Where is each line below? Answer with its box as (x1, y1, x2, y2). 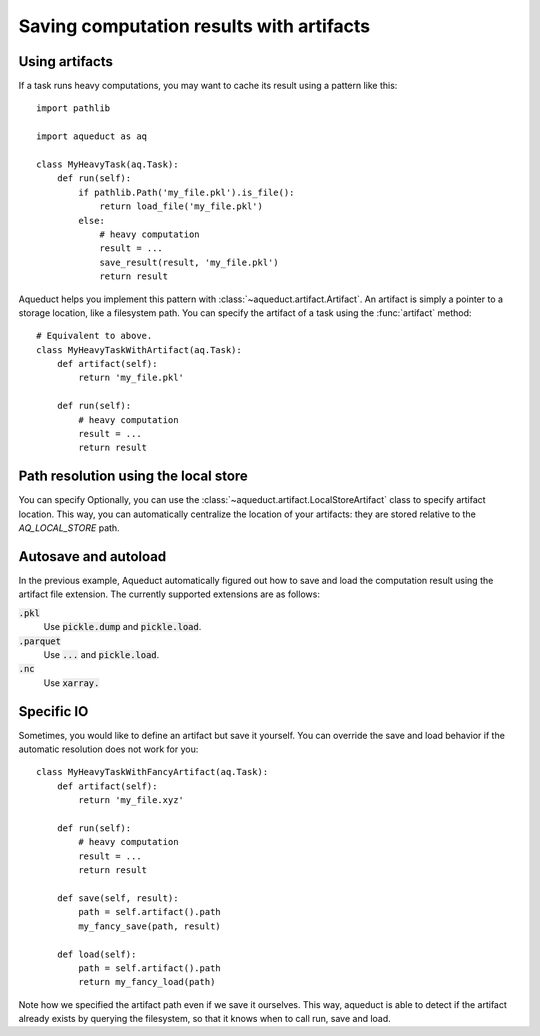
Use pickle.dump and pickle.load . (43, 621, 202, 633)
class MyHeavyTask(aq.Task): (36, 159, 179, 170)
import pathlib (36, 103, 111, 114)
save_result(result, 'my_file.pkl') (99, 256, 279, 268)
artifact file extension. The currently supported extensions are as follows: (18, 588, 320, 600)
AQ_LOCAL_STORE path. (18, 522, 120, 534)
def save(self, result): (56, 892, 179, 904)
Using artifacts (18, 53, 114, 70)
